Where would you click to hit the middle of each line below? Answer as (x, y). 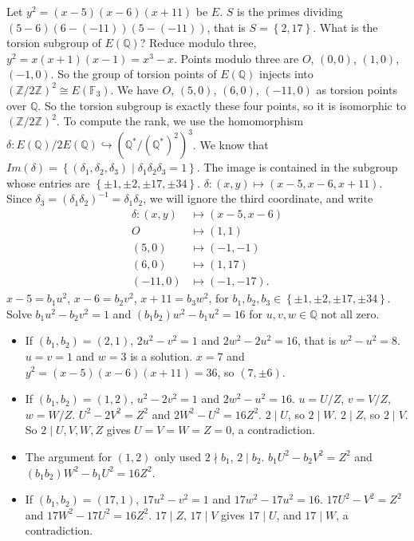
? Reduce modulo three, (198, 43)
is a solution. (162, 355)
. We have (134, 89)
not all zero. (350, 313)
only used (178, 456)
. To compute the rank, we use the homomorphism (180, 121)
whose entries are (48, 182)
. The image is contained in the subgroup (297, 167)
